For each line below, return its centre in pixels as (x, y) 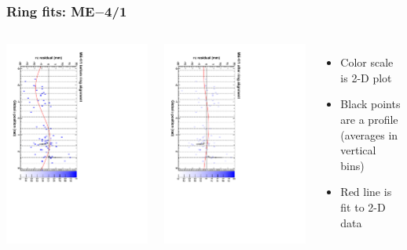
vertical (358, 150)
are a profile (369, 119)
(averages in (369, 134)
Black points (370, 104)
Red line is (366, 192)
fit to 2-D (363, 207)
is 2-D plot (366, 77)
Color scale (367, 62)
